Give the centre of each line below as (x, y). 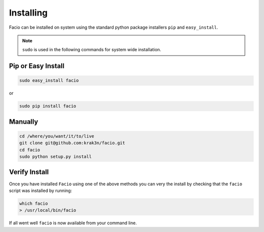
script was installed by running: (41, 191)
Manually (24, 122)
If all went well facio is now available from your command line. (73, 223)
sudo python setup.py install (55, 157)
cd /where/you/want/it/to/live (57, 136)
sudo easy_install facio (49, 81)
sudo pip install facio (48, 106)
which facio (34, 203)
